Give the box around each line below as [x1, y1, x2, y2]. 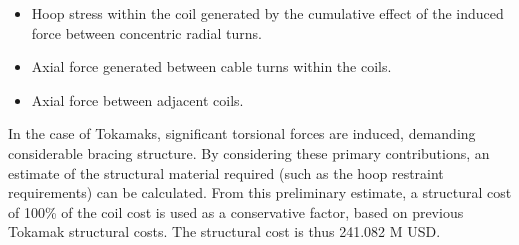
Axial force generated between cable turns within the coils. [31, 56, 392, 77]
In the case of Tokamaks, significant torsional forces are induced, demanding [8, 123, 476, 144]
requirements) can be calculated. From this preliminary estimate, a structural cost [8, 182, 512, 203]
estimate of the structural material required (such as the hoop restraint [8, 162, 444, 183]
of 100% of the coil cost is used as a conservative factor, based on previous [8, 201, 464, 222]
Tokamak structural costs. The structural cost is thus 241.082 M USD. [8, 221, 441, 242]
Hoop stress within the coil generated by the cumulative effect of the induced [31, 3, 504, 23]
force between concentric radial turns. [31, 22, 262, 43]
